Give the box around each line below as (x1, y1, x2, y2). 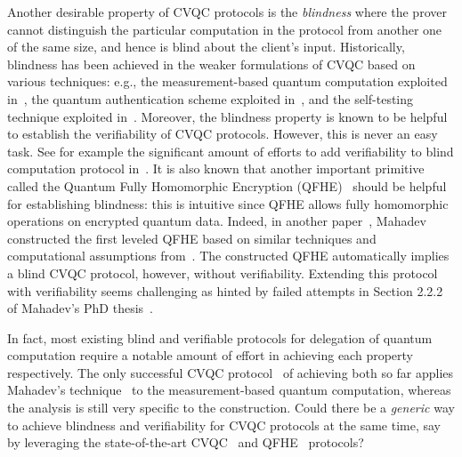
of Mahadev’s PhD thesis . (7, 299, 153, 317)
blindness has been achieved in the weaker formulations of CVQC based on (7, 54, 416, 73)
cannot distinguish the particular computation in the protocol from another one (7, 20, 442, 38)
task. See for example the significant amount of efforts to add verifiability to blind (7, 141, 454, 160)
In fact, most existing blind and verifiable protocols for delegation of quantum (7, 328, 433, 347)
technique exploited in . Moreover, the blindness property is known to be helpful (7, 107, 448, 125)
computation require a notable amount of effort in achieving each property (7, 346, 413, 365)
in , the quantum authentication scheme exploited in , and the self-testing (7, 89, 414, 108)
